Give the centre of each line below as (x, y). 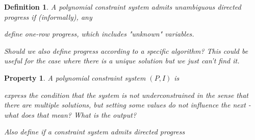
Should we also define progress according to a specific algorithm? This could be (126, 50)
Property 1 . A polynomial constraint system (75, 77)
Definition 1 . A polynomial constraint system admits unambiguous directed (123, 7)
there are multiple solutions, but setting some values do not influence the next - (127, 105)
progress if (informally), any (48, 16)
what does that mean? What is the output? (70, 114)
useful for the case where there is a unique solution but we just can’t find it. (122, 61)
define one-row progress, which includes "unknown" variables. (99, 34)
